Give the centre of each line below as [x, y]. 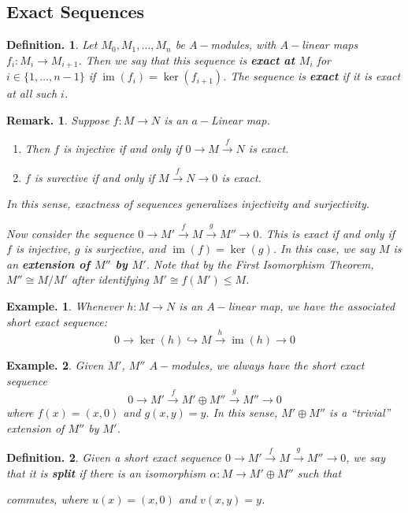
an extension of [48, 264]
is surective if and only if [94, 177]
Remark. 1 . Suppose [58, 119]
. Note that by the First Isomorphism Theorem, [260, 264]
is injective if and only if [122, 149]
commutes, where [47, 499]
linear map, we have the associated [312, 305]
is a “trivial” [360, 412]
